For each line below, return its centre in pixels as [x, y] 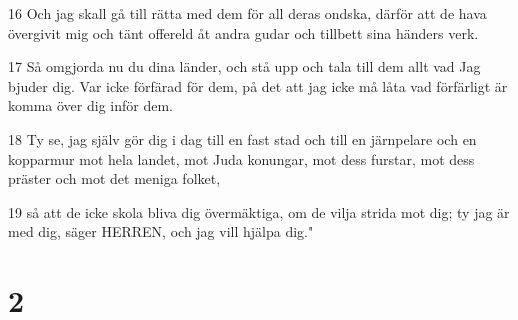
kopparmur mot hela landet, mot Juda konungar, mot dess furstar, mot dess [241, 158]
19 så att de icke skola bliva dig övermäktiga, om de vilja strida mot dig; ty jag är [259, 211]
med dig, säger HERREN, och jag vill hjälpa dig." [161, 231]
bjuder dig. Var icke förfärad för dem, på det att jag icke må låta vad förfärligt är [258, 85]
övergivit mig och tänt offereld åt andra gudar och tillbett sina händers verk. [243, 32]
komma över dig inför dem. [90, 105]
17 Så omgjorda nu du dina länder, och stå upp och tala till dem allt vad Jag [244, 66]
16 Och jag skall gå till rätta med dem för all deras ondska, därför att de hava [247, 13]
